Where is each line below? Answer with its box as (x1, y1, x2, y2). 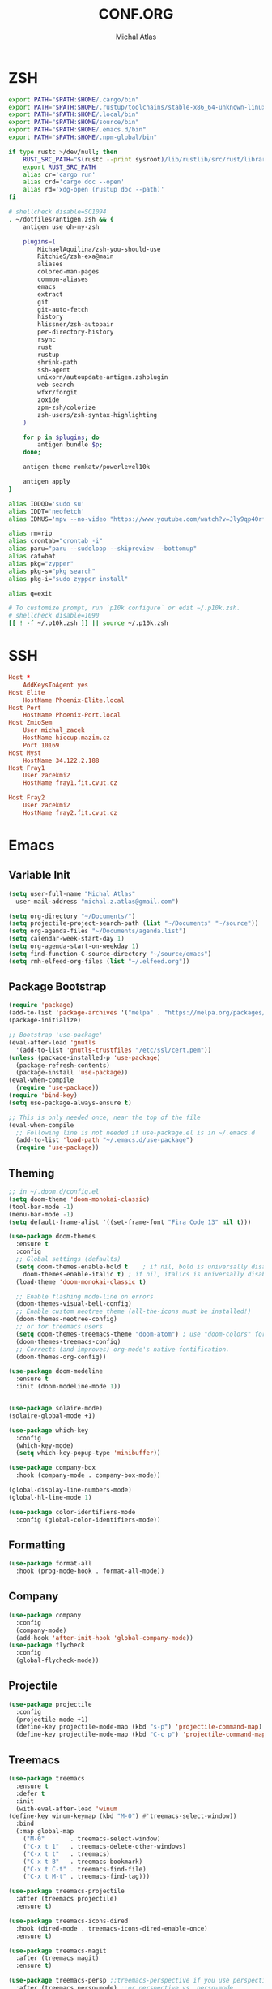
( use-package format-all (8, 1560, 92, 1568)
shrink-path (37, 358, 79, 366)
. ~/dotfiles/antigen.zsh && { (8, 215, 114, 223)
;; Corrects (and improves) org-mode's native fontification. (15, 1345, 230, 1354)
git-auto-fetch (37, 305, 89, 313)
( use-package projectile (8, 1700, 92, 1708)
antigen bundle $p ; (37, 441, 104, 449)
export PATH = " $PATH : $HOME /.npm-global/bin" (8, 133, 158, 142)
